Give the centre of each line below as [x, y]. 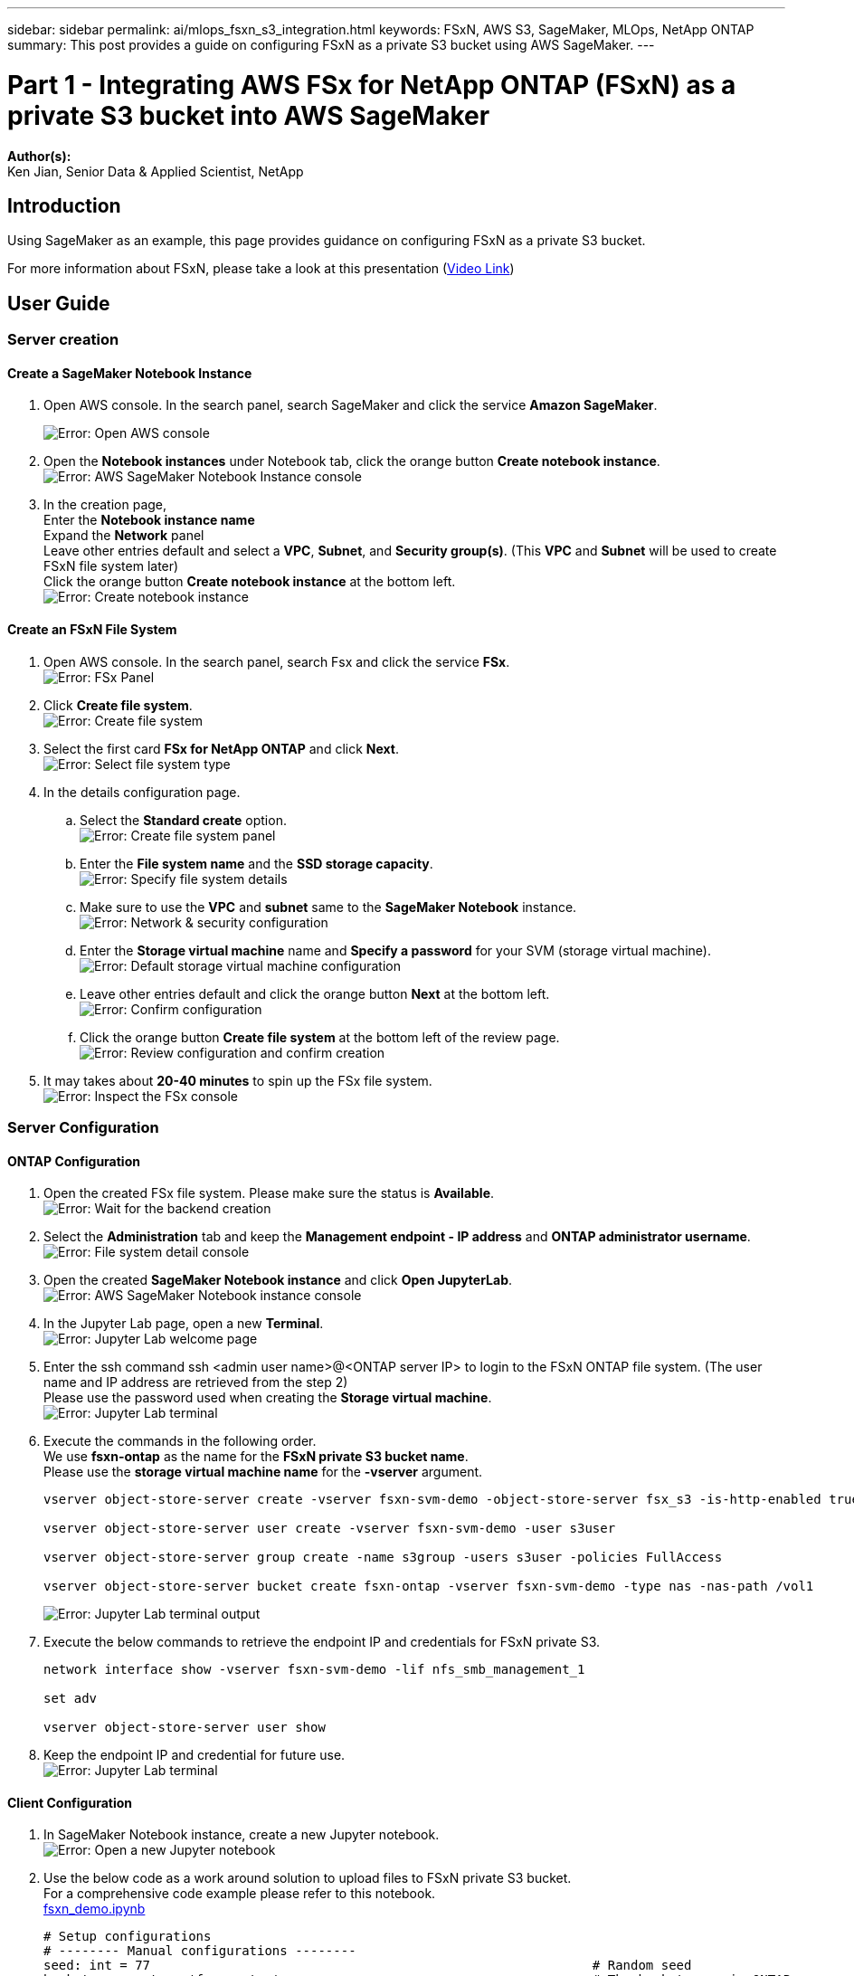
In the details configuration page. [142, 792]
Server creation [63, 340]
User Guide [59, 303]
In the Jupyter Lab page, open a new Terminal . [184, 1324]
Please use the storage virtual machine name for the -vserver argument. [263, 1472]
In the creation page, [105, 505]
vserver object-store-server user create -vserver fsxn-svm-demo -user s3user [330, 1529]
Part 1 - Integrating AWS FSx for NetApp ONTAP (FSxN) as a [372, 85]
